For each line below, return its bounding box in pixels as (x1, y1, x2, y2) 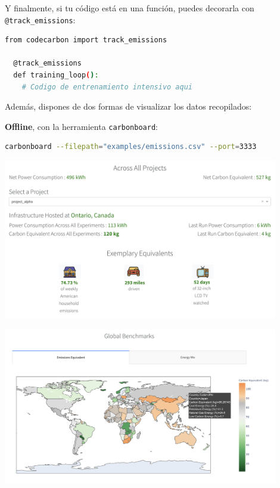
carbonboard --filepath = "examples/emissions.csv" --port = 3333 (5, 142, 257, 151)
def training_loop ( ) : (13, 71, 99, 80)
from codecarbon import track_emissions (5, 36, 167, 45)
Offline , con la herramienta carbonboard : (5, 120, 158, 132)
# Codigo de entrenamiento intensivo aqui (21, 82, 192, 91)
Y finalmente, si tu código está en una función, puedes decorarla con (5, 2, 254, 14)
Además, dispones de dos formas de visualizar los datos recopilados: (5, 100, 252, 113)
